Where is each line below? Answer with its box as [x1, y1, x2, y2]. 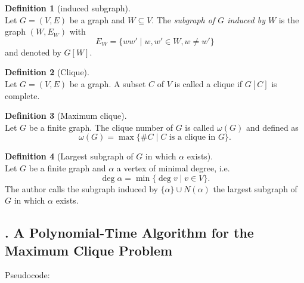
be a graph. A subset [69, 77, 146, 90]
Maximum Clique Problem [5, 241, 173, 259]
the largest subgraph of [213, 182, 297, 195]
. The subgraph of [151, 13, 215, 26]
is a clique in [169, 133, 216, 142]
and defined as [246, 121, 299, 133]
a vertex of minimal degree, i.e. [116, 161, 230, 174]
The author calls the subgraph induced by [5, 182, 158, 195]
